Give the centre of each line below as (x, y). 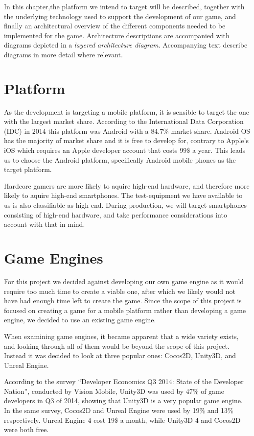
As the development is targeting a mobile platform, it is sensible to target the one (127, 111)
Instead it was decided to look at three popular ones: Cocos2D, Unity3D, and (120, 355)
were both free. (26, 429)
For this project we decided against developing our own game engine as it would (124, 281)
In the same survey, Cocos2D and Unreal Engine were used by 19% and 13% (119, 410)
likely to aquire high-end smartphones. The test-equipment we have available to (123, 195)
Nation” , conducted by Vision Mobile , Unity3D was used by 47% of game (114, 391)
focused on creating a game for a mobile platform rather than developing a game (125, 310)
